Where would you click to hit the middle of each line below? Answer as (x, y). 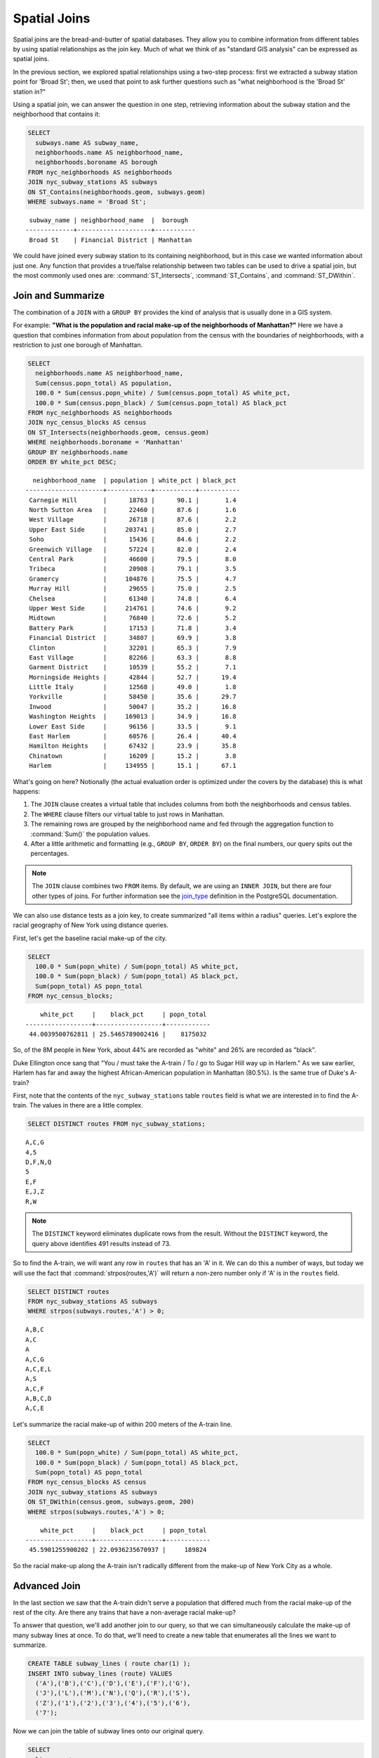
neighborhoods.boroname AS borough (97, 162)
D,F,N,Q (39, 1162)
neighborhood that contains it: (57, 114)
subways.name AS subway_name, (87, 143)
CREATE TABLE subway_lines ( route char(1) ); (109, 1664)
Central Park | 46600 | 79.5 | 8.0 (133, 559)
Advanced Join (47, 1586)
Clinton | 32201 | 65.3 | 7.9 (133, 648)
